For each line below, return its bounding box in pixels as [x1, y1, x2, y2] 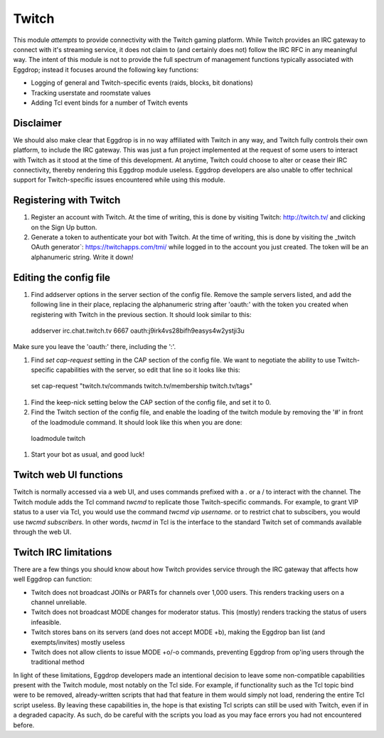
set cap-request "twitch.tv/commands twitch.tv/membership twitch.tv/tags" [31, 382, 253, 390]
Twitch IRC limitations [13, 546, 112, 558]
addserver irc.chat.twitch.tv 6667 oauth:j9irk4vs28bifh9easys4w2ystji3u [31, 326, 245, 335]
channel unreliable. [31, 598, 87, 606]
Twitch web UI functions [13, 469, 124, 481]
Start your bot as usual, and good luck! [31, 450, 145, 459]
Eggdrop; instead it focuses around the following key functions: [13, 65, 199, 74]
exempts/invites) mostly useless [31, 638, 125, 646]
